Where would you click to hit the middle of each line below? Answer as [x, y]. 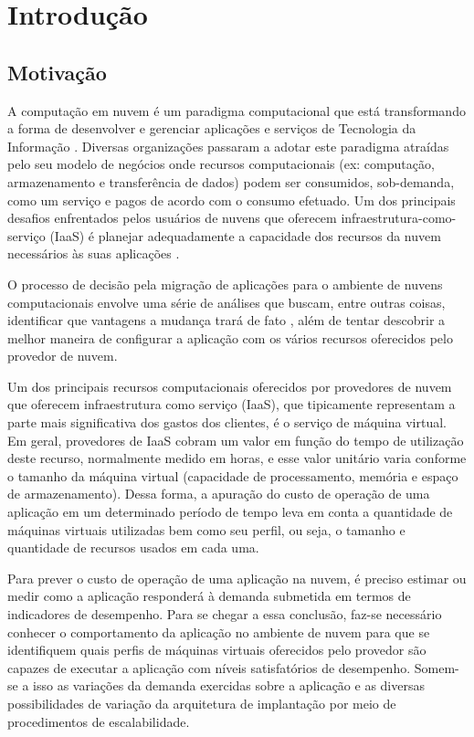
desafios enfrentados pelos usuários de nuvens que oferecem [172, 218]
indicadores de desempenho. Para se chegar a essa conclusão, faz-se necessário [225, 614]
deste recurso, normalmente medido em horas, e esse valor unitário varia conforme [237, 458]
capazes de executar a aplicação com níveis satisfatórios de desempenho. [209, 667]
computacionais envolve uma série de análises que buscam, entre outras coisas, [226, 302]
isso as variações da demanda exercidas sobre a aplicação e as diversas [229, 685]
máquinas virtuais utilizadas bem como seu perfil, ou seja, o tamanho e [206, 529]
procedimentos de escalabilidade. [99, 721]
